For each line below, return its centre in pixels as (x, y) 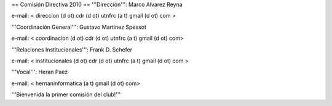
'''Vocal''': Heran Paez (40, 72)
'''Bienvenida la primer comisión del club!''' (66, 94)
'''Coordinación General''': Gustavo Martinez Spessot (79, 27)
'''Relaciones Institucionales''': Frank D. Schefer (72, 50)
